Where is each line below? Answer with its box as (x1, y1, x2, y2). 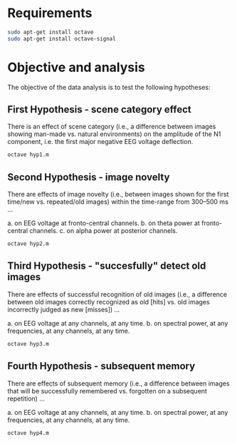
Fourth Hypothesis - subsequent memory (7, 360, 196, 372)
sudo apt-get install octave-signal (7, 35, 116, 42)
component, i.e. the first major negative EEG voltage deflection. (7, 138, 194, 146)
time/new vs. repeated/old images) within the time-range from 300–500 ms (7, 197, 229, 206)
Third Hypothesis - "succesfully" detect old (7, 260, 206, 272)
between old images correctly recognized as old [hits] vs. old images (7, 297, 210, 306)
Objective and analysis (7, 59, 145, 76)
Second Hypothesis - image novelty (7, 171, 170, 183)
